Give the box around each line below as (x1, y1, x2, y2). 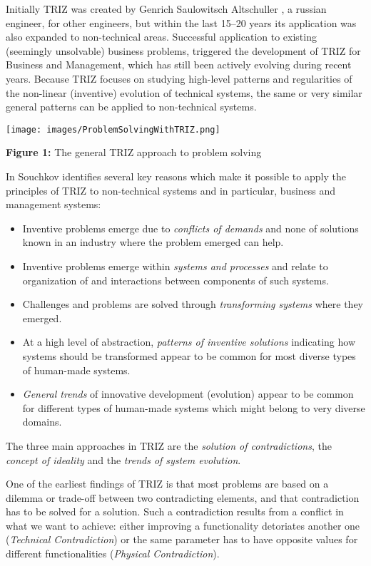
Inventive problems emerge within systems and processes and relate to (22, 258, 328, 273)
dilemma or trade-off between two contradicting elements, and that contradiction (6, 490, 360, 505)
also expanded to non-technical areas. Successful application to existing (6, 29, 317, 44)
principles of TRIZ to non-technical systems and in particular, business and (6, 182, 336, 197)
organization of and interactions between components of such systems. (22, 272, 329, 287)
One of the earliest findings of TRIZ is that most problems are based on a (6, 476, 329, 491)
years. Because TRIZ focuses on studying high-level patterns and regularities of (6, 71, 352, 86)
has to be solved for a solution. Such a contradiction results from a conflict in (6, 504, 344, 519)
